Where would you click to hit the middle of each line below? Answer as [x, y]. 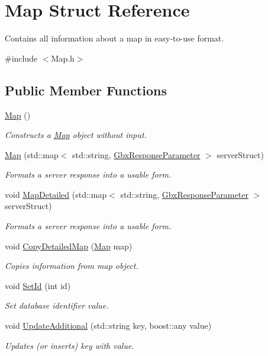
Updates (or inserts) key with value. [70, 345]
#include [21, 58]
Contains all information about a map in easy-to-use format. [114, 38]
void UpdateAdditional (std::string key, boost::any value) [108, 325]
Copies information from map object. [72, 266]
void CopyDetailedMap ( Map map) [69, 246]
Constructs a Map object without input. [76, 135]
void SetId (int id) [38, 285]
